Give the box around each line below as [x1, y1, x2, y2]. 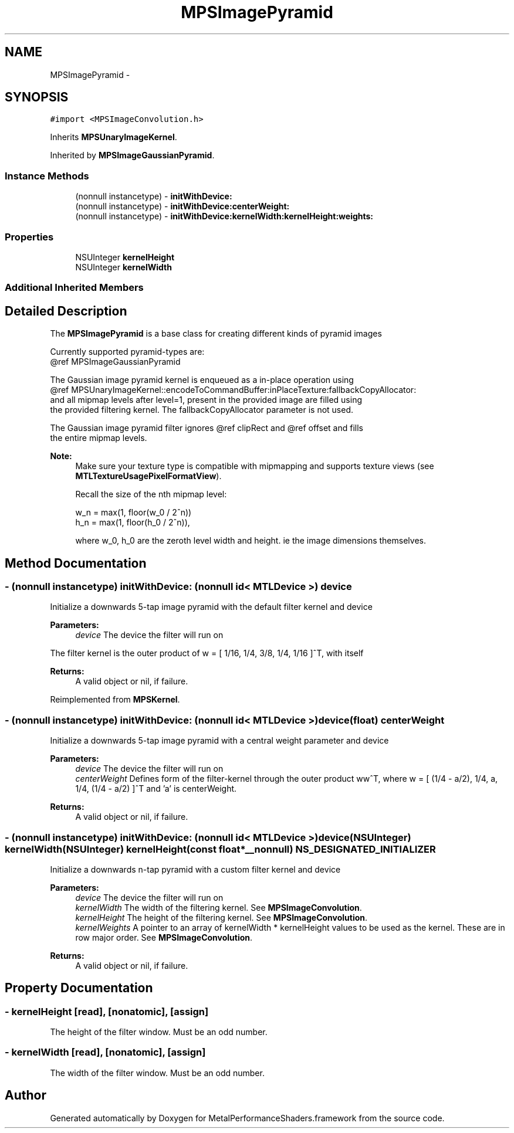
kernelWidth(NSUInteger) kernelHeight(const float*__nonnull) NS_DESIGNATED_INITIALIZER [5, 843, 436, 855]
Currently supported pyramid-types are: [50, 347, 205, 357]
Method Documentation [5, 555, 147, 571]
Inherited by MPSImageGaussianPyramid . [50, 150, 215, 161]
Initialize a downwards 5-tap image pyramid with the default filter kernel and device [50, 602, 373, 612]
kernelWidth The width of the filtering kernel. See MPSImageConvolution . [75, 902, 362, 912]
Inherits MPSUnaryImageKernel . [50, 132, 177, 143]
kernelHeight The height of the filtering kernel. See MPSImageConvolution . [75, 912, 368, 922]
